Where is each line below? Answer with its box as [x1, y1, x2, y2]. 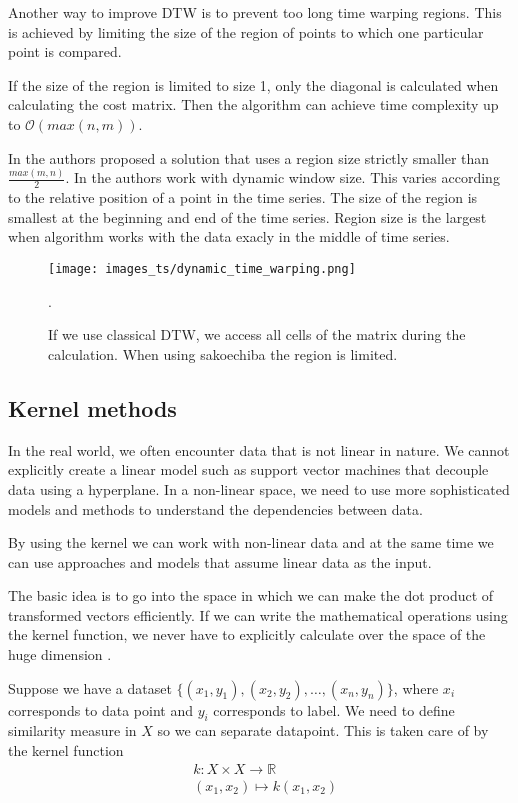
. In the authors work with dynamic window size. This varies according [65, 167, 500, 188]
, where [393, 677, 439, 698]
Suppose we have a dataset [8, 677, 172, 698]
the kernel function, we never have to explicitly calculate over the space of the [8, 624, 486, 645]
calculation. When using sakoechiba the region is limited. [48, 343, 398, 364]
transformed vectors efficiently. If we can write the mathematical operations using [8, 604, 508, 625]
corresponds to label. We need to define [213, 699, 455, 720]
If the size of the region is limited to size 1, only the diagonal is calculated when [8, 74, 499, 95]
